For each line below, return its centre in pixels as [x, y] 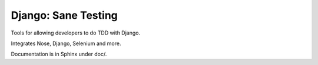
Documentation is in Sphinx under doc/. [59, 54]
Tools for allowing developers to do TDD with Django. [76, 33]
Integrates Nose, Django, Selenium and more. [66, 43]
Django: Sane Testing [64, 15]
